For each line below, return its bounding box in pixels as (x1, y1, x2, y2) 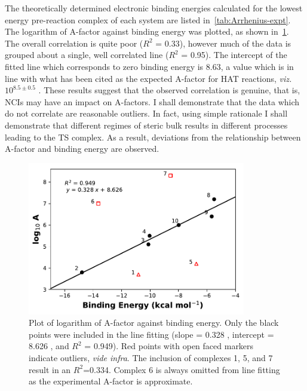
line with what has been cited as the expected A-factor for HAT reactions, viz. (5, 72, 292, 84)
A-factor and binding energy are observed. (5, 142, 159, 155)
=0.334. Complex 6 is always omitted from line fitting (83, 363, 280, 375)
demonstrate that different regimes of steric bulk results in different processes (5, 118, 288, 131)
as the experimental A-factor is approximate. (29, 375, 193, 387)
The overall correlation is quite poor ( (5, 36, 143, 49)
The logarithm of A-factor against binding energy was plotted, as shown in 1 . (5, 25, 289, 38)
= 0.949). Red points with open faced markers (84, 340, 254, 352)
